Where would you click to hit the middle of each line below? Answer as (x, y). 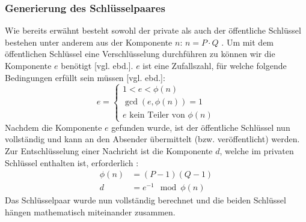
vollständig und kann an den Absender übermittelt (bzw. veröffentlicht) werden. (152, 139)
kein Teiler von (157, 115)
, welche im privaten (257, 150)
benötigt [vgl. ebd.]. (97, 65)
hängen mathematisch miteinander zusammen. (90, 211)
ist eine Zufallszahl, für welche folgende (215, 65)
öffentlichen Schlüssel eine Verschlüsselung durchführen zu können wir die (140, 54)
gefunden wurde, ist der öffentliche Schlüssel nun (201, 127)
